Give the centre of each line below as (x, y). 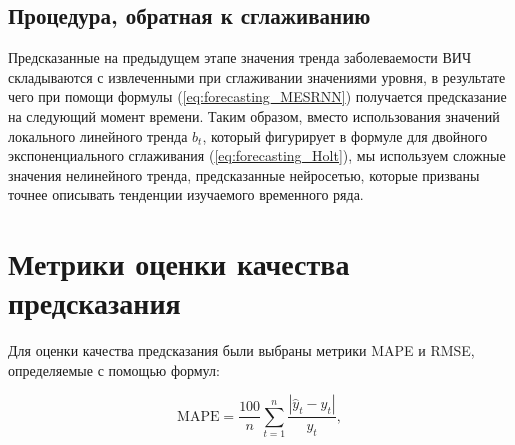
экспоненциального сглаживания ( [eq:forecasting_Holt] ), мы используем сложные (257, 155)
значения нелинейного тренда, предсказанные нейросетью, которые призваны (244, 174)
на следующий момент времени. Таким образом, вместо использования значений (254, 115)
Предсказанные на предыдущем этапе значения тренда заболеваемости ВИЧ (240, 57)
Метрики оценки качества (179, 263)
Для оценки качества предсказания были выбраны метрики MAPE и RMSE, (241, 350)
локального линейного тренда (98, 135)
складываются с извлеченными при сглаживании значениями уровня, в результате (257, 76)
